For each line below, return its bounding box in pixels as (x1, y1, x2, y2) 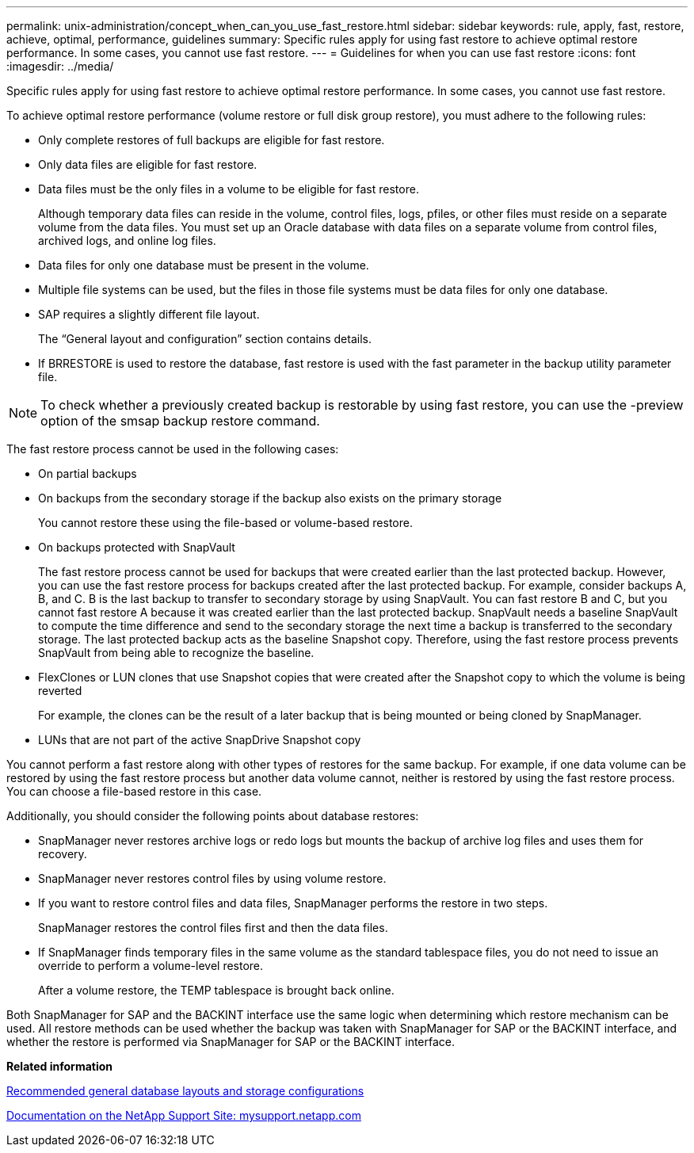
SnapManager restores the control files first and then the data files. (38, 921, 388, 934)
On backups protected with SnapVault (38, 540, 235, 554)
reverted (38, 684, 82, 697)
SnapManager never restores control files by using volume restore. (38, 872, 387, 885)
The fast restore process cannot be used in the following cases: (6, 442, 339, 456)
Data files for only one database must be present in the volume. (38, 258, 369, 272)
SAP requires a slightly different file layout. (38, 307, 260, 321)
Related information (6, 1059, 113, 1073)
